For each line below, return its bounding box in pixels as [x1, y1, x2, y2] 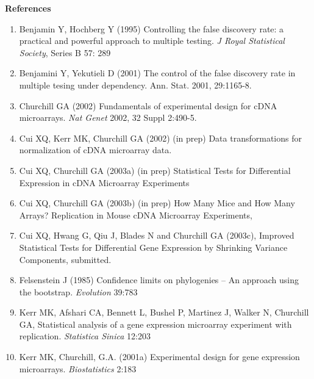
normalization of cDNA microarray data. [19, 143, 172, 156]
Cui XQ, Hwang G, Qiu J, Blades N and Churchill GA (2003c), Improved [19, 229, 294, 242]
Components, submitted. [19, 253, 112, 265]
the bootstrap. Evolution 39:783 [19, 285, 138, 298]
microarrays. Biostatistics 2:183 [19, 362, 137, 375]
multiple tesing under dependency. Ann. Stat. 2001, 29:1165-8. [19, 78, 252, 91]
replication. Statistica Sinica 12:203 [19, 330, 151, 342]
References [5, 2, 51, 14]
